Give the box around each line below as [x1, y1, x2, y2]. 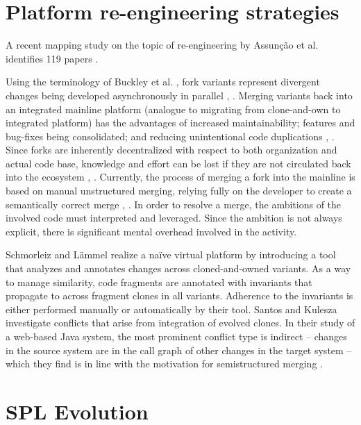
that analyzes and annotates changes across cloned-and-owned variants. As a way [6, 261, 351, 276]
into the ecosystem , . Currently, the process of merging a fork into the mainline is [6, 169, 355, 184]
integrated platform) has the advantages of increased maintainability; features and [6, 115, 355, 130]
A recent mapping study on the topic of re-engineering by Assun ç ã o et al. [6, 37, 319, 52]
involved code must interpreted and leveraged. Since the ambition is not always [6, 210, 342, 225]
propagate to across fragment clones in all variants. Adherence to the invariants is [6, 288, 353, 303]
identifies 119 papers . [6, 51, 99, 65]
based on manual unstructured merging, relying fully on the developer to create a [6, 183, 352, 198]
